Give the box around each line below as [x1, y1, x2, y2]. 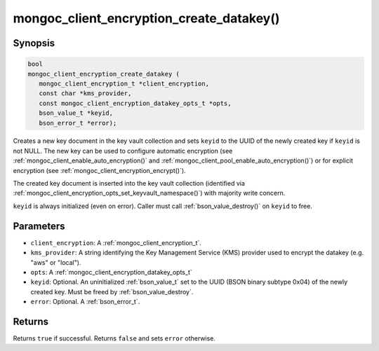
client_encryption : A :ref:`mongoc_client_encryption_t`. [30, 238, 201, 247]
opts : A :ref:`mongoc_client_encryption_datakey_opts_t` [30, 268, 192, 276]
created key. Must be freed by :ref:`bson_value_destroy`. [30, 287, 194, 296]
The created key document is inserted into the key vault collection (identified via [13, 179, 246, 188]
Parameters [13, 220, 65, 232]
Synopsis [13, 37, 55, 49]
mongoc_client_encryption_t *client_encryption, [39, 79, 210, 88]
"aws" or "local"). [30, 258, 81, 266]
